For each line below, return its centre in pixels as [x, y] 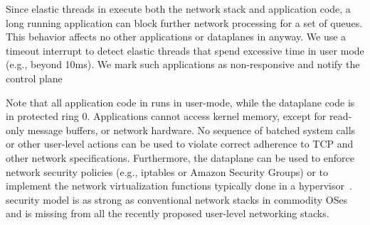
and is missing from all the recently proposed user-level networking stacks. [168, 213]
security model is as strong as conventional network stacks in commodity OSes [177, 199]
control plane [34, 78]
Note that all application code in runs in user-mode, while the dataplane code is [180, 102]
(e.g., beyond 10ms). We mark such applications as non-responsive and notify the [183, 64]
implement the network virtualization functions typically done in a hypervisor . [179, 186]
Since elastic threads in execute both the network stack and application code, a [178, 9]
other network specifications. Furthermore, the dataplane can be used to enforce [180, 157]
